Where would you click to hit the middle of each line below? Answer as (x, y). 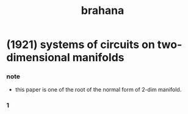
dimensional (38, 58)
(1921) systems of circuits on (81, 45)
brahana (103, 11)
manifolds (98, 58)
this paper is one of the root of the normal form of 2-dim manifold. (98, 90)
